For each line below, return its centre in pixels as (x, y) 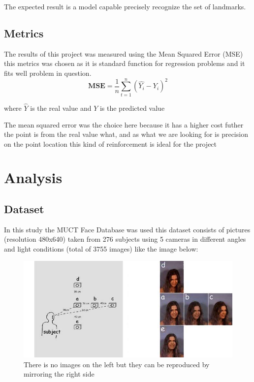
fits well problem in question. (48, 73)
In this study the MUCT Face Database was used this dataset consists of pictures (127, 229)
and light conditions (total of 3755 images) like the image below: (101, 249)
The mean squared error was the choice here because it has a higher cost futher (124, 124)
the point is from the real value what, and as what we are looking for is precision (126, 134)
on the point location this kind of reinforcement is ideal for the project (111, 143)
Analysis (33, 177)
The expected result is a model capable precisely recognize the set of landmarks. (125, 6)
